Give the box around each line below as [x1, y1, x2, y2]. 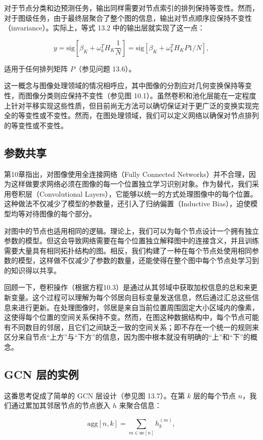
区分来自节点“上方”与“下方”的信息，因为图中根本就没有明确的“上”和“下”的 [4, 332, 250, 342]
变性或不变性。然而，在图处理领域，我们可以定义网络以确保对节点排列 [25, 110, 259, 121]
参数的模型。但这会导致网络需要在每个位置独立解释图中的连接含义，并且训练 [4, 235, 259, 246]
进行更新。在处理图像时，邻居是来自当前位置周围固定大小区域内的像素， [18, 302, 259, 312]
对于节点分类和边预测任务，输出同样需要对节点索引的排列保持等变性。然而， [4, 3, 259, 13]
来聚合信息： [119, 400, 162, 411]
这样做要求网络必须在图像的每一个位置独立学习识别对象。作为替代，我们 [11, 178, 252, 189]
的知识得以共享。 [4, 265, 61, 275]
